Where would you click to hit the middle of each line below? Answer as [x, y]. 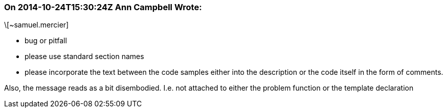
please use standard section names [84, 57]
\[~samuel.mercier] [37, 25]
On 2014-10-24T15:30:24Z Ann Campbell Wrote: [103, 7]
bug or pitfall [46, 41]
